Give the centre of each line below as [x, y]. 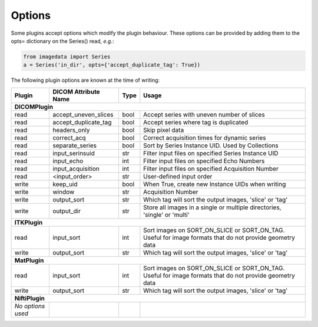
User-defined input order [178, 176]
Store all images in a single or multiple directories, [212, 207]
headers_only [72, 130]
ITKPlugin [29, 222]
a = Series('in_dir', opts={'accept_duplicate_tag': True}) [112, 65]
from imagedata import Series [67, 57]
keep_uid [65, 184]
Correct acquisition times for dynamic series [205, 137]
